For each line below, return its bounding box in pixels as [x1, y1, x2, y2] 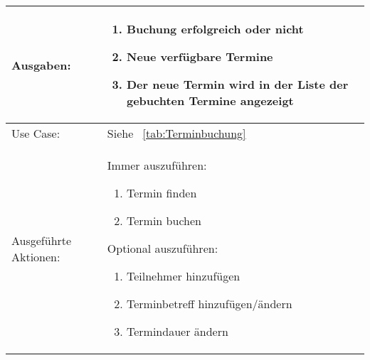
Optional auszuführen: [107, 240, 218, 256]
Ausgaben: [11, 56, 71, 73]
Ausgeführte [11, 231, 72, 249]
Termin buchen [126, 212, 201, 229]
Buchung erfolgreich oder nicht [126, 21, 304, 37]
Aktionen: [11, 248, 60, 265]
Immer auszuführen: [107, 157, 207, 173]
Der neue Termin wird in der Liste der [126, 76, 349, 92]
